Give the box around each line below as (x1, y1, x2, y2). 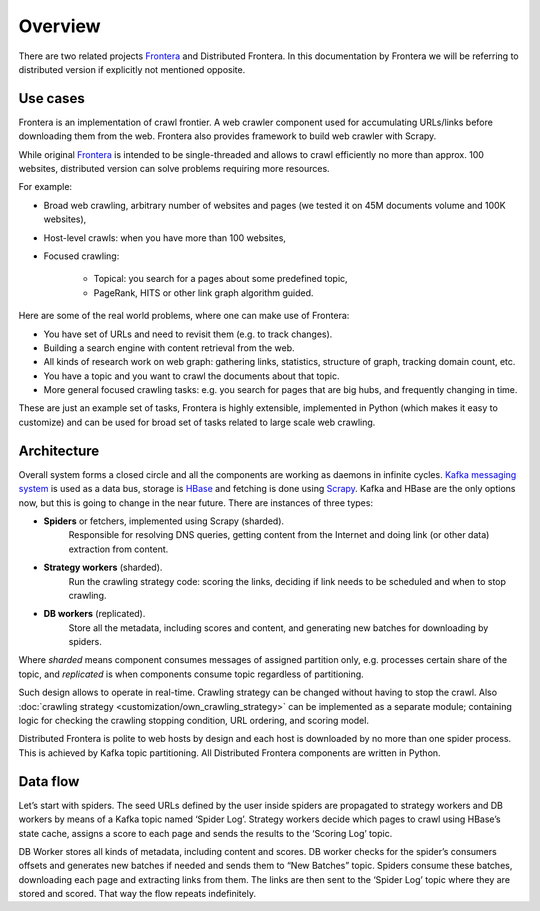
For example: (18, 181, 73, 193)
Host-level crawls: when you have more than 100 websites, (43, 231, 287, 244)
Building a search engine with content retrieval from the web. (43, 341, 295, 354)
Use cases (18, 90, 85, 107)
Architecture (18, 442, 100, 459)
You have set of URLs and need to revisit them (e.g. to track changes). (43, 328, 333, 340)
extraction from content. (68, 543, 169, 555)
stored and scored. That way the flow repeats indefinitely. (18, 888, 257, 900)
